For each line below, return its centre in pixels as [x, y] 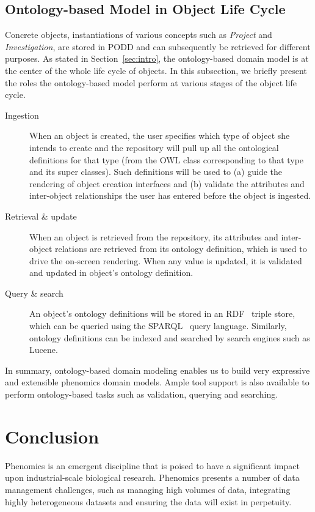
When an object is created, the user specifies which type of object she [160, 135]
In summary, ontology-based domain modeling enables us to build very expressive [157, 370]
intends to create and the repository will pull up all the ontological [154, 147]
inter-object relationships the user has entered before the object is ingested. [170, 195]
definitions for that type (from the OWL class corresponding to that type [167, 159]
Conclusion [52, 436]
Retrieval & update [41, 216]
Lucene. [44, 350]
